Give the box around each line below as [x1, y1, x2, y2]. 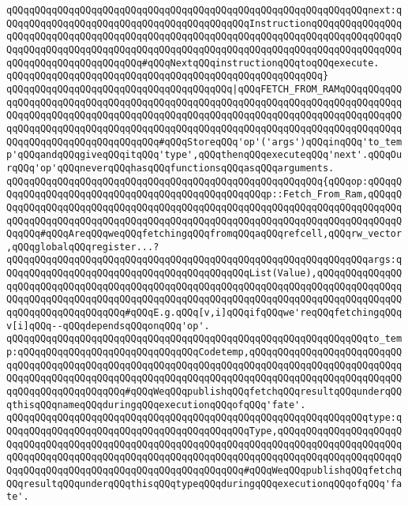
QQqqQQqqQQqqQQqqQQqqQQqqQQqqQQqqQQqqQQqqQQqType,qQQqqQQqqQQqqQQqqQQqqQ [6, 425, 402, 437]
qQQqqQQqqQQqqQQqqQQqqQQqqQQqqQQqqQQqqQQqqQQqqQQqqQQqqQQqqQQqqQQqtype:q [6, 412, 402, 424]
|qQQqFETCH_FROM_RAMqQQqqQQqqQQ [232, 83, 402, 95]
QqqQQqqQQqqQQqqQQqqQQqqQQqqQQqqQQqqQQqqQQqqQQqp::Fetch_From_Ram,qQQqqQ [6, 189, 402, 201]
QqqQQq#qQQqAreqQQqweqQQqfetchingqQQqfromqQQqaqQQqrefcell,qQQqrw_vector [6, 228, 402, 240]
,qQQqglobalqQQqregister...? [6, 241, 159, 253]
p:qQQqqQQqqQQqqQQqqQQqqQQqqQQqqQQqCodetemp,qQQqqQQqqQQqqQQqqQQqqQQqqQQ [6, 347, 402, 358]
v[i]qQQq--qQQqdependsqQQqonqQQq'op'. [6, 320, 210, 332]
